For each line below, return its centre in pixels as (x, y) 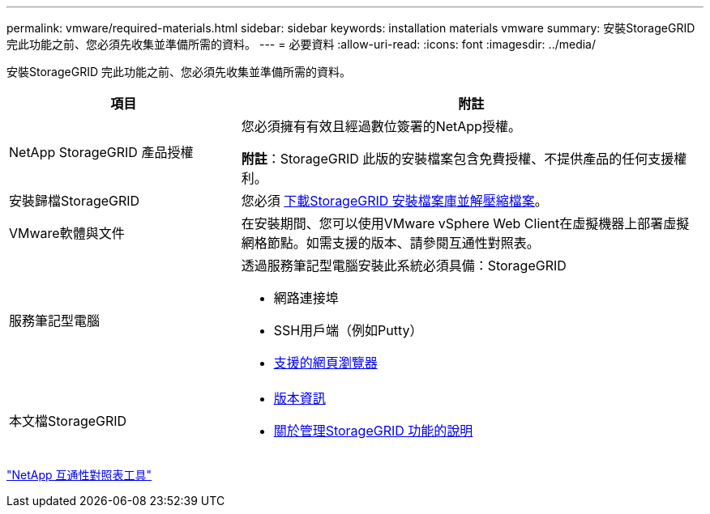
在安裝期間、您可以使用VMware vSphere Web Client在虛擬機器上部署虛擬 (465, 223)
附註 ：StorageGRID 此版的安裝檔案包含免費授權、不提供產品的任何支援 (458, 159)
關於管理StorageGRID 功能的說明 (373, 431)
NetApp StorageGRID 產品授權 (101, 152)
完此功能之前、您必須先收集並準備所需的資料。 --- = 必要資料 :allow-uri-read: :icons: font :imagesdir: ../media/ (302, 44)
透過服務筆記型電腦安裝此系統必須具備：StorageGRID (404, 265)
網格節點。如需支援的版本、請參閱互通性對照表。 (390, 243)
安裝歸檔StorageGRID (75, 201)
